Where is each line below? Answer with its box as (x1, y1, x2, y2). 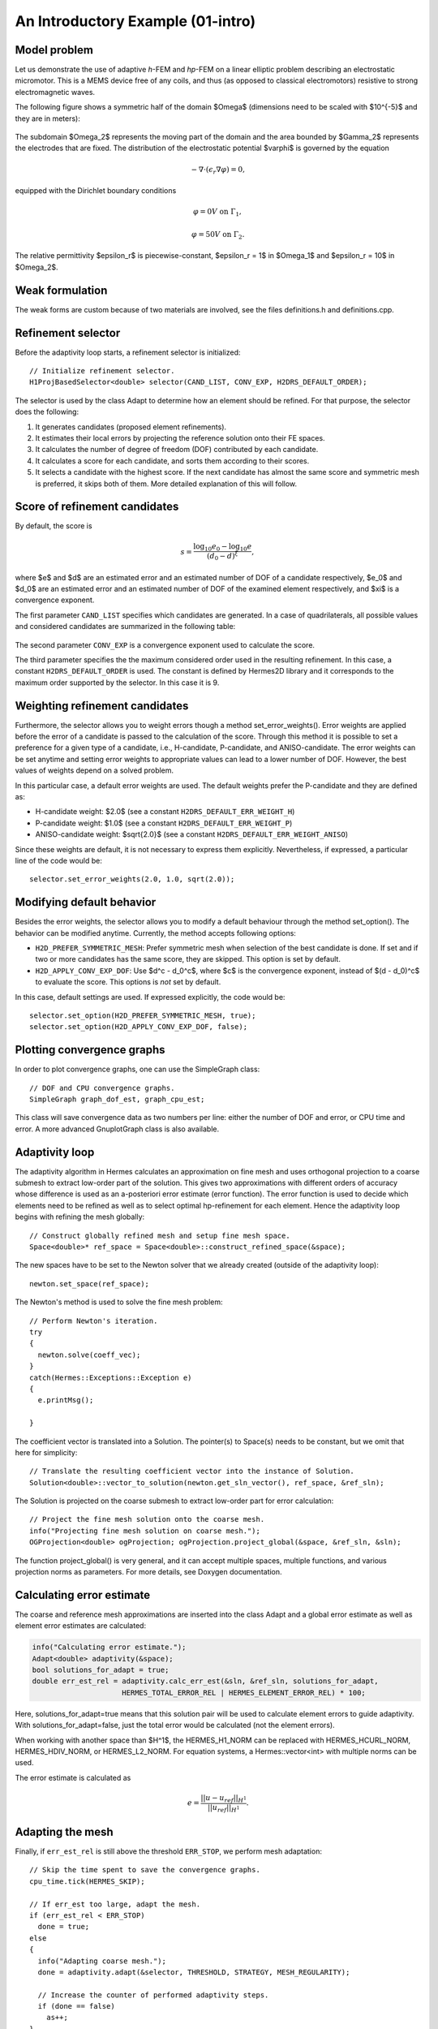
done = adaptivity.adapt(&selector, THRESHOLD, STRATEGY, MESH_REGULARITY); (37, 1967, 350, 1976)
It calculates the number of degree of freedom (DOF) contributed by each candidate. (35, 445, 319, 454)
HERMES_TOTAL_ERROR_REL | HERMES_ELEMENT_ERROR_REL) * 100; (122, 1688, 367, 1697)
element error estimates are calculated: (15, 1621, 146, 1631)
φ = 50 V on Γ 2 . (191, 230, 245, 241)
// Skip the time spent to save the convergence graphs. (29, 1865, 261, 1875)
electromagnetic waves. (15, 87, 96, 97)
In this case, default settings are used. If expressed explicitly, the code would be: (15, 992, 286, 1002)
